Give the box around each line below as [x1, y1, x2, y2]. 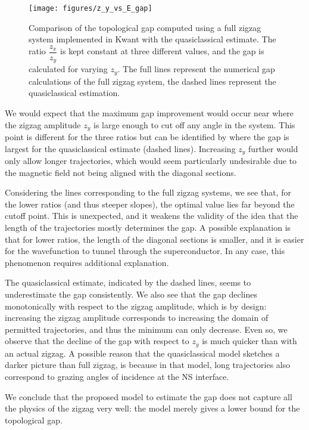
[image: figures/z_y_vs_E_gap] [29, 4, 152, 13]
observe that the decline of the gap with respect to [5, 335, 189, 347]
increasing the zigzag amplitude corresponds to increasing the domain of [5, 311, 269, 324]
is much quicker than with [202, 335, 297, 347]
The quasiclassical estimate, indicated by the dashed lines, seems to [5, 276, 251, 289]
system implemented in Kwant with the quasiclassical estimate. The [29, 33, 276, 45]
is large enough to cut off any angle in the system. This [93, 118, 295, 131]
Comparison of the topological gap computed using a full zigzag [29, 21, 261, 33]
